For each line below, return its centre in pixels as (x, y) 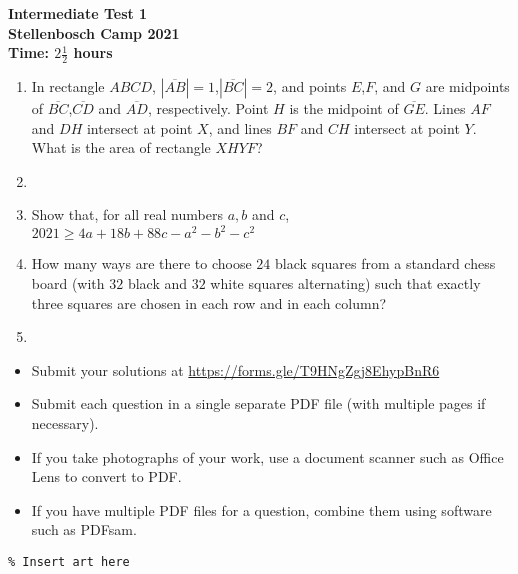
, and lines (240, 127)
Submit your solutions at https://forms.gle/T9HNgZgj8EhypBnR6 (235, 369)
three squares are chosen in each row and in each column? (209, 302)
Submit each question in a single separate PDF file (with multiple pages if (258, 403)
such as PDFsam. (84, 529)
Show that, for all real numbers (127, 214)
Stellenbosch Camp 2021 (94, 32)
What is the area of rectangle (121, 147)
